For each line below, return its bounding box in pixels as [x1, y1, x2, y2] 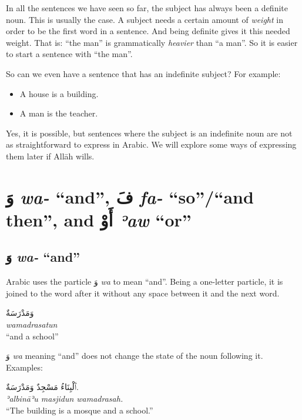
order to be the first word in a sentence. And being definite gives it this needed [6, 25, 290, 37]
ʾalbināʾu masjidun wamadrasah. [6, 392, 123, 405]
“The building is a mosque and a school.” [6, 404, 153, 416]
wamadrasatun [6, 318, 58, 331]
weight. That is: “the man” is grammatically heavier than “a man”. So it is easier [6, 36, 298, 48]
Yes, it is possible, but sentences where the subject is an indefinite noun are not [6, 126, 293, 139]
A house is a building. [19, 87, 99, 99]
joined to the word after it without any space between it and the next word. [6, 286, 280, 299]
